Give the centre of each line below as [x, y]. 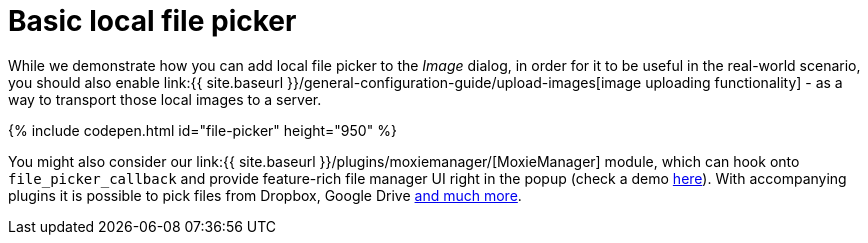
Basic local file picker [152, 21]
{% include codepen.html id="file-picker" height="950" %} [202, 130]
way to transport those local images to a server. [165, 99]
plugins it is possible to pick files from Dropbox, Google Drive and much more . [265, 195]
